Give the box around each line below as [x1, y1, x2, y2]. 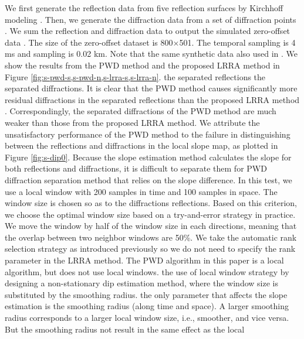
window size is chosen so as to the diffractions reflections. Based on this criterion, [5, 197, 297, 209]
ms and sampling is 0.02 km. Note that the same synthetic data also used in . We [5, 47, 298, 60]
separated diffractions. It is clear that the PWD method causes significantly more [5, 82, 298, 94]
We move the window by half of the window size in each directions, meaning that [5, 220, 297, 232]
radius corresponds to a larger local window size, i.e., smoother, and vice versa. [5, 311, 289, 324]
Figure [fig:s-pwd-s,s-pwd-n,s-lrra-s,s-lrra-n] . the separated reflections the [5, 70, 266, 83]
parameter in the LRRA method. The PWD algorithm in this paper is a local [5, 254, 284, 266]
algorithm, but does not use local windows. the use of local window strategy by [5, 265, 289, 278]
